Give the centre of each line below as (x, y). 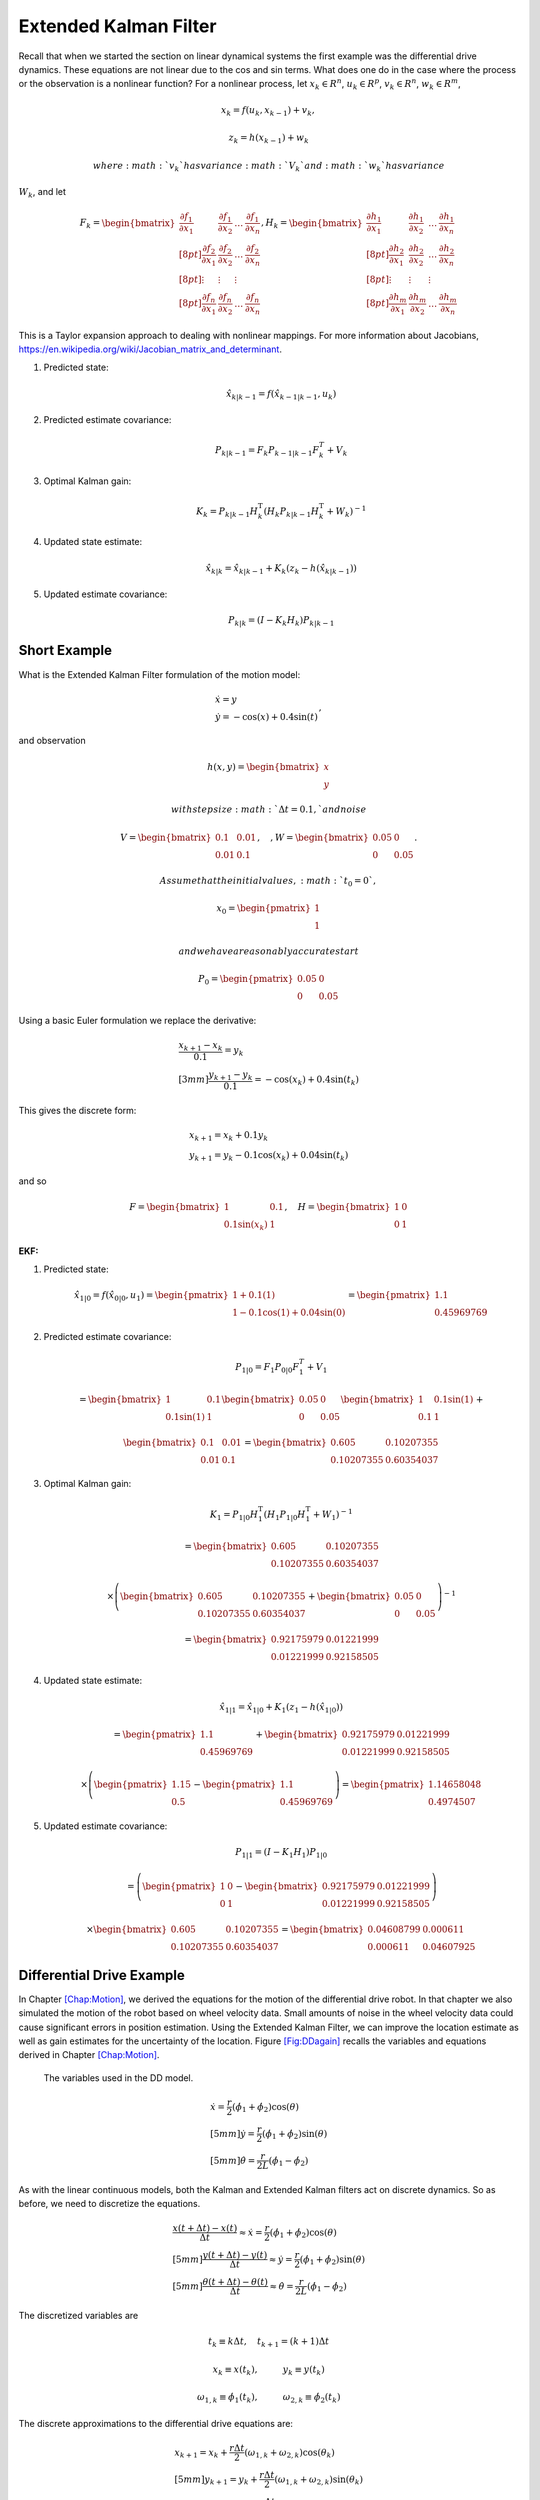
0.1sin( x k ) (246, 1226)
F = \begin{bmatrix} (174, 1207)
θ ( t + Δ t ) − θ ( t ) (235, 2282)
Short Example (65, 650)
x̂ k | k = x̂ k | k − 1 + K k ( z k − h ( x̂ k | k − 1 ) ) (281, 569)
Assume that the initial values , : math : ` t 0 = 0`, (268, 882)
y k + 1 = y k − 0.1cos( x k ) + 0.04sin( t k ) (268, 1156)
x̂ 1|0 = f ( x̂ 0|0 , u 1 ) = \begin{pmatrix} (151, 1297)
